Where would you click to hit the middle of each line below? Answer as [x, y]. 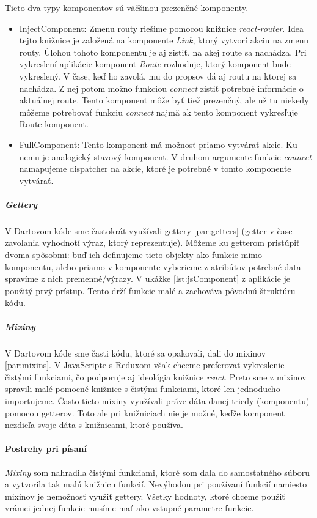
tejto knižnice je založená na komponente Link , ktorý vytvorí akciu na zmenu [164, 40]
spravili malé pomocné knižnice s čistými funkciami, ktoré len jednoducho [143, 389]
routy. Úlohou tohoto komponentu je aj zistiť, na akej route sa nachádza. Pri [163, 52]
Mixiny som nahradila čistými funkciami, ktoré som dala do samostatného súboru [158, 472]
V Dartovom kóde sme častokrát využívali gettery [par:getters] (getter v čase [149, 230]
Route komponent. [54, 124]
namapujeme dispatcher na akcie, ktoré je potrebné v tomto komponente [155, 168]
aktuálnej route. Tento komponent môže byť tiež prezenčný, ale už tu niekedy [164, 100]
